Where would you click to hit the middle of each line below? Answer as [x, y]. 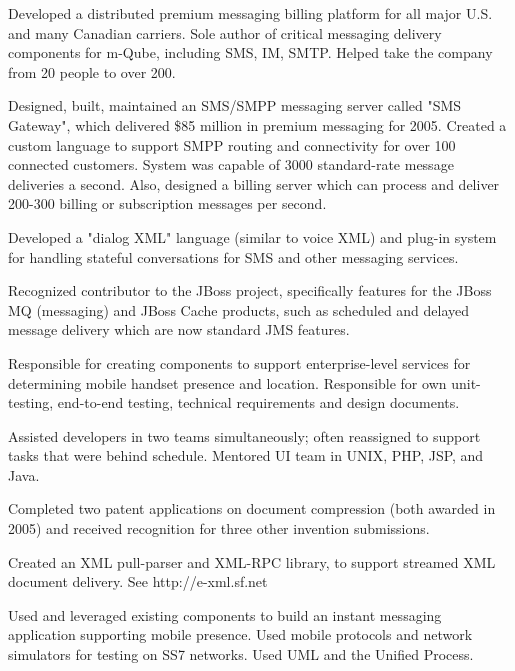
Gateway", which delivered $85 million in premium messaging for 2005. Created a [257, 124]
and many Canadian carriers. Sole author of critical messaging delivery [225, 32]
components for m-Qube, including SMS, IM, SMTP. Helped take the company [250, 52]
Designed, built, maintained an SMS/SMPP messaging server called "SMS [235, 105]
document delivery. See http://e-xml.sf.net [138, 581]
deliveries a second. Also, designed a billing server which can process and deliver [254, 183]
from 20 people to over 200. [92, 71]
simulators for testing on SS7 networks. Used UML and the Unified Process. [241, 654]
